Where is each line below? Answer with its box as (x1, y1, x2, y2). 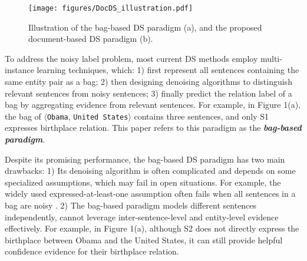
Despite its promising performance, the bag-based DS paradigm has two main (5, 153, 285, 165)
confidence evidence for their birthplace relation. (5, 245, 179, 257)
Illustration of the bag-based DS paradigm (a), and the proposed (28, 21, 262, 33)
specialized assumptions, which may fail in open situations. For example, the (5, 176, 281, 188)
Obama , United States (47, 110, 128, 122)
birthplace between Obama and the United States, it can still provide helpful (5, 233, 283, 246)
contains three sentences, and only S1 (134, 110, 269, 122)
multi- (260, 52, 282, 64)
